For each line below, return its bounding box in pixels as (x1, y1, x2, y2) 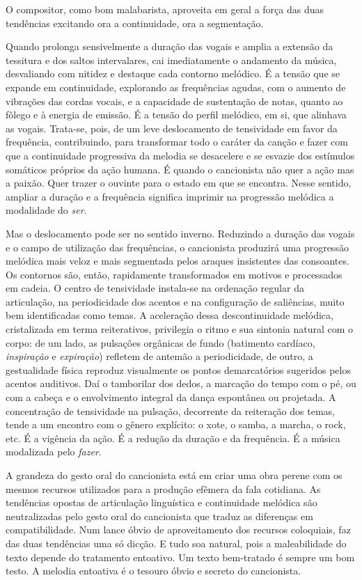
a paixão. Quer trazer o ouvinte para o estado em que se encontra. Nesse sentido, (6, 175, 352, 190)
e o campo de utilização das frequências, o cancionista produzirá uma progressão (6, 240, 349, 254)
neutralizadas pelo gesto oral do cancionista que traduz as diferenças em (6, 508, 313, 523)
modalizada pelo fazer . (6, 444, 102, 459)
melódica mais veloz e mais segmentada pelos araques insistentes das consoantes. (6, 253, 349, 268)
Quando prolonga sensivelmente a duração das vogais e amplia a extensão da (6, 39, 333, 54)
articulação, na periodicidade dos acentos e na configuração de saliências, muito (6, 294, 345, 308)
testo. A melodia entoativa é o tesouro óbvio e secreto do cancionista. (6, 563, 301, 578)
